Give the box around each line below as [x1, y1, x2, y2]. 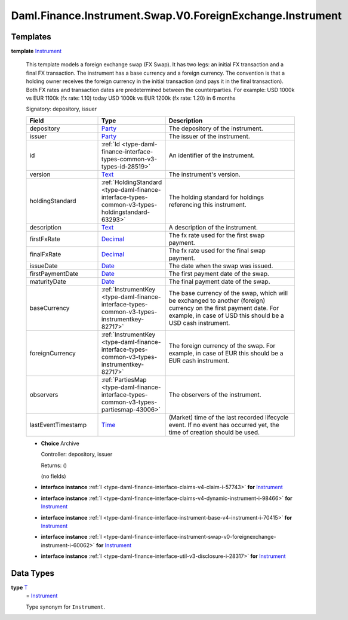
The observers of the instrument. [168, 390, 262, 398]
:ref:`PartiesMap [101, 375, 147, 383]
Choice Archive [41, 440, 80, 447]
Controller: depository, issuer [41, 451, 113, 458]
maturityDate [29, 277, 67, 286]
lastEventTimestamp [29, 421, 87, 429]
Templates [11, 32, 51, 42]
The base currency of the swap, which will [168, 288, 288, 297]
